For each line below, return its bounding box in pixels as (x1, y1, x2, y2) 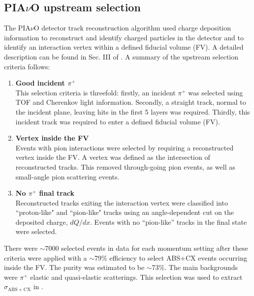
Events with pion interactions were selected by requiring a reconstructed (15, 142, 234, 152)
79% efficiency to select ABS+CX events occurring (95, 252, 247, 263)
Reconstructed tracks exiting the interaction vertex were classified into (15, 197, 228, 207)
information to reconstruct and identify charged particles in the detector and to (4, 32, 244, 42)
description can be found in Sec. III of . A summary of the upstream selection (4, 51, 239, 61)
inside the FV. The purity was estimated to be (4, 262, 145, 272)
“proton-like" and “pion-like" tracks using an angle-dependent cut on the (15, 207, 234, 217)
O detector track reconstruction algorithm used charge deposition (33, 23, 231, 33)
